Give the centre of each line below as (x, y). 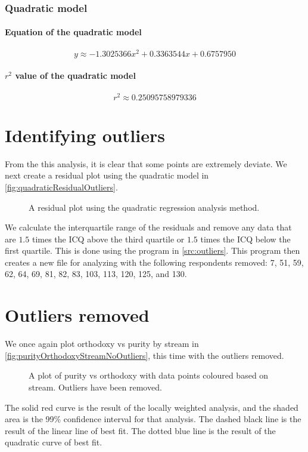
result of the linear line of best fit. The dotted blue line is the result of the (140, 430)
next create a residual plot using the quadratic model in (107, 175)
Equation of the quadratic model (73, 32)
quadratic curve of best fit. (54, 442)
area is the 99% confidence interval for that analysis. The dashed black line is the (153, 419)
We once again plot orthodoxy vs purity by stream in (102, 344)
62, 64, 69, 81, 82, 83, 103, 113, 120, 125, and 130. (96, 274)
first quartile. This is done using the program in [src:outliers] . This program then (153, 250)
